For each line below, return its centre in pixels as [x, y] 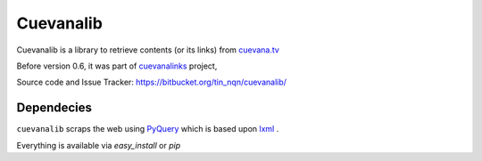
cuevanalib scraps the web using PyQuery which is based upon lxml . [148, 129]
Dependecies [54, 108]
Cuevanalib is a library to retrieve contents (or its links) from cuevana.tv [148, 50]
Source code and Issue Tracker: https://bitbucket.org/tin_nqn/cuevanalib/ [152, 82]
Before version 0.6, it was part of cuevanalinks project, [117, 66]
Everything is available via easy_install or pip [99, 145]
